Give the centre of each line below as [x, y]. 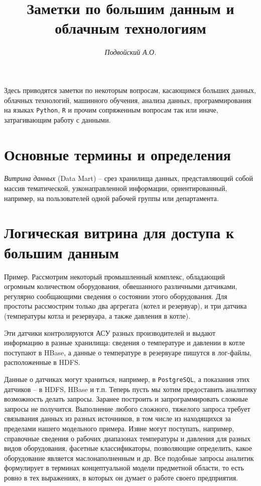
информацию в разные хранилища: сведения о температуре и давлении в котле [124, 343]
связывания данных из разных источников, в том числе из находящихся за [117, 418]
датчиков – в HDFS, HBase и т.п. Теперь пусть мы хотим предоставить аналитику [130, 389]
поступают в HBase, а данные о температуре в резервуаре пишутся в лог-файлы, [128, 352]
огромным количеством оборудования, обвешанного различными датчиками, [121, 286]
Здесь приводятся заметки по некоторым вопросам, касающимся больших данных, [130, 90]
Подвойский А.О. [130, 52]
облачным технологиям [130, 28]
